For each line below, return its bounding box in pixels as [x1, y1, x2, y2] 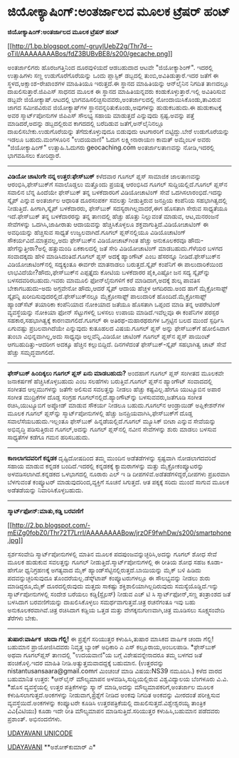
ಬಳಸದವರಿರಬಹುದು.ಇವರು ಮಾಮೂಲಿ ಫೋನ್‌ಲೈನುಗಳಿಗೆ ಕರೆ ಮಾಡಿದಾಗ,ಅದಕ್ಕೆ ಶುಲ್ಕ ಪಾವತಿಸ [7, 276, 201, 284]
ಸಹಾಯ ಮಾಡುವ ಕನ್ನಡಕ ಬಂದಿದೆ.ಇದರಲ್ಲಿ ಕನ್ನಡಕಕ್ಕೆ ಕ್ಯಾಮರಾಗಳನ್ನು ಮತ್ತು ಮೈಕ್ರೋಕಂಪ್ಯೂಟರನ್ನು [7, 461, 204, 470]
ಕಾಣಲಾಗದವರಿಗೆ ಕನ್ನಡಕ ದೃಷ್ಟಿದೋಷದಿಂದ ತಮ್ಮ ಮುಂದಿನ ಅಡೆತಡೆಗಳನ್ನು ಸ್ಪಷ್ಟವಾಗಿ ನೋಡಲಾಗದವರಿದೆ [7, 454, 216, 462]
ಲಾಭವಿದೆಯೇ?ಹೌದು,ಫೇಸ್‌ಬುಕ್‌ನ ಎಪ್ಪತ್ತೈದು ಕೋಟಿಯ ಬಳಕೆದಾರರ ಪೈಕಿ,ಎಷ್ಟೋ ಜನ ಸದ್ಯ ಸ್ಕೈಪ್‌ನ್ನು [7, 267, 211, 277]
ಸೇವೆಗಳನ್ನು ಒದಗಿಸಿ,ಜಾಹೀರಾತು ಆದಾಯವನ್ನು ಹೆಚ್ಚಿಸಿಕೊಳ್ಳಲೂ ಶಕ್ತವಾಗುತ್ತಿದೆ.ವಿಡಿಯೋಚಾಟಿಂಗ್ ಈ [7, 220, 208, 228]
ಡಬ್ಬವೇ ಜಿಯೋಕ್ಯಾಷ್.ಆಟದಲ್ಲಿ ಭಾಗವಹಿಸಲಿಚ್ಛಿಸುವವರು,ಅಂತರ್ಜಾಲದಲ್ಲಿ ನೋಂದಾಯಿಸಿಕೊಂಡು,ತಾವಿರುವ [7, 95, 222, 103]
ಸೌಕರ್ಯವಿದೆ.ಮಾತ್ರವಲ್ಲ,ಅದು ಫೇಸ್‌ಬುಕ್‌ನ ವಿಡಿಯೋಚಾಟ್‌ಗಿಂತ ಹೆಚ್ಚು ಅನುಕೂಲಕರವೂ [7, 235, 187, 245]
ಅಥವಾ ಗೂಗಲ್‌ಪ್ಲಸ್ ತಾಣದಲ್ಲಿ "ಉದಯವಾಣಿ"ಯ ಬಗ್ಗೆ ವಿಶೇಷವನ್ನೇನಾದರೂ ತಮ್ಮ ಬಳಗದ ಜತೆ [7, 651, 203, 659]
